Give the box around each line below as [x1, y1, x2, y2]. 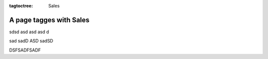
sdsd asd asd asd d [9, 29, 49, 35]
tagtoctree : [9, 3, 33, 8]
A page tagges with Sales [9, 15, 90, 24]
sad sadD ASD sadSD [9, 38, 54, 44]
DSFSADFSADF [9, 47, 41, 53]
